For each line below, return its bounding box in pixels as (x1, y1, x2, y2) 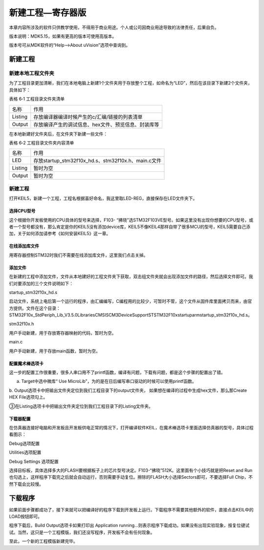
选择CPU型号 (9, 208, 36, 214)
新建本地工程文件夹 (9, 70, 55, 77)
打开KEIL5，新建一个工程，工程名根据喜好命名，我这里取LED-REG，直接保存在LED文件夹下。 (9, 195, 198, 201)
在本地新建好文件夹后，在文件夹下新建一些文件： (9, 131, 108, 137)
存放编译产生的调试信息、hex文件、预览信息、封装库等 (33, 121, 159, 128)
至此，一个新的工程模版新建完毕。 (9, 538, 78, 544)
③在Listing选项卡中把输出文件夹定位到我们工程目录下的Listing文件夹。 (9, 403, 154, 409)
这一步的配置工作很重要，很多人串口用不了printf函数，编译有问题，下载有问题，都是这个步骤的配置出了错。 (9, 369, 226, 376)
